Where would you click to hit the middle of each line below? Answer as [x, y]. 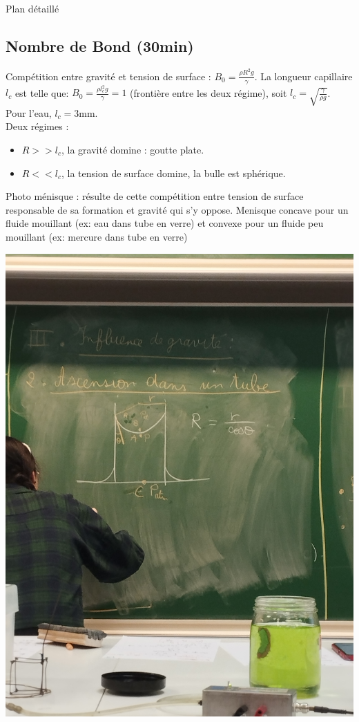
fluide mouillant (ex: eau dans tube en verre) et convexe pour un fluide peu [165, 223]
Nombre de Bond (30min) [100, 45]
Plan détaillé [32, 8]
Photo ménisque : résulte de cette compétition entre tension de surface [155, 196]
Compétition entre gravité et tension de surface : [108, 76]
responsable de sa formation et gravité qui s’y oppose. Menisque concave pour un [177, 209]
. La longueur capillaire [303, 76]
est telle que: [42, 92]
